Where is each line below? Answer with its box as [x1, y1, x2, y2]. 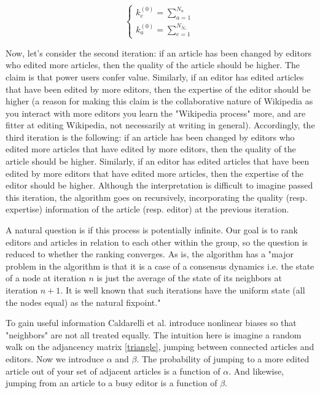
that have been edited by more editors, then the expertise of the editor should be [6, 82, 311, 95]
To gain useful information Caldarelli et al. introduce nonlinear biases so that [6, 316, 297, 329]
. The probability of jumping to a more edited [136, 352, 310, 365]
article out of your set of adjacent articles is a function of [6, 364, 220, 377]
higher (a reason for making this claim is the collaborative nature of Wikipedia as [6, 95, 313, 107]
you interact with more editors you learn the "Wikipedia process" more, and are [6, 106, 306, 119]
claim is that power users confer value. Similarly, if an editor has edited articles [6, 70, 304, 83]
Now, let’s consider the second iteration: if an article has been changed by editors [6, 46, 311, 59]
